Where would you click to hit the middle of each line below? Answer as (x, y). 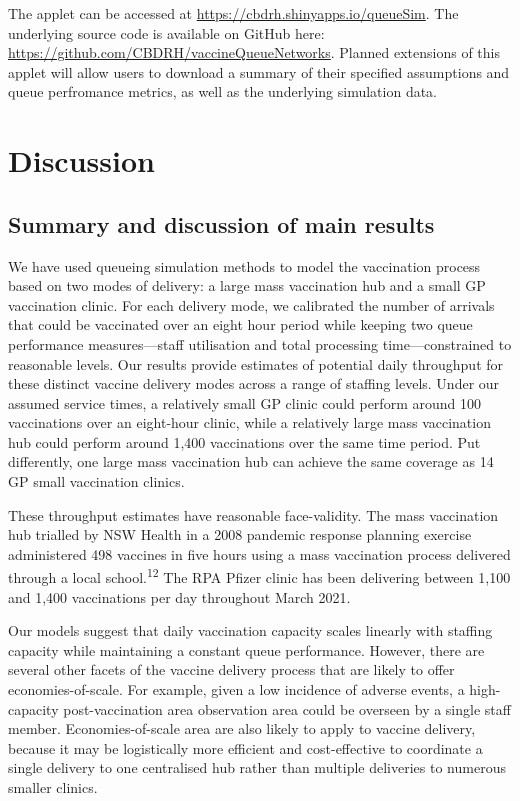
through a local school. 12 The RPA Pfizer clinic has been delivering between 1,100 (259, 576)
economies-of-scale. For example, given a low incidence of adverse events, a (236, 689)
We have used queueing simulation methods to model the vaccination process (244, 265)
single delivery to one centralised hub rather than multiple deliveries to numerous (257, 767)
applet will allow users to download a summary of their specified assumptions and (259, 71)
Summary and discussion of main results (221, 223)
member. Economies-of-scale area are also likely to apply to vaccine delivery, (242, 728)
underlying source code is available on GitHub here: (166, 32)
